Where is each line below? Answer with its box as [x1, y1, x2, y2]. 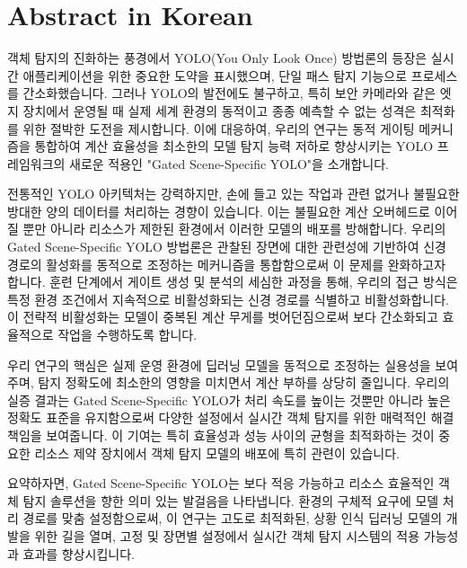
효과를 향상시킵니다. [22, 544, 136, 563]
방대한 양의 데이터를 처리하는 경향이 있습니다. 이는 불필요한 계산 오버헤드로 [7, 201, 430, 220]
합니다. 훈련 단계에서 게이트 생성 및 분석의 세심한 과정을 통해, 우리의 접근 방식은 [7, 272, 458, 291]
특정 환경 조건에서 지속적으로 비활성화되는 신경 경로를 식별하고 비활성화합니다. [7, 289, 449, 308]
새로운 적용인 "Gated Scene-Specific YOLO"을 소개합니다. [69, 154, 389, 173]
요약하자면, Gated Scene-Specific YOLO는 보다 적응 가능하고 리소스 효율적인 [7, 474, 435, 493]
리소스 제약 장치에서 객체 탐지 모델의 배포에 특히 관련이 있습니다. [34, 443, 400, 462]
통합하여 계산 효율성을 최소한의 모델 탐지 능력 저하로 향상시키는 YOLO [34, 137, 434, 155]
